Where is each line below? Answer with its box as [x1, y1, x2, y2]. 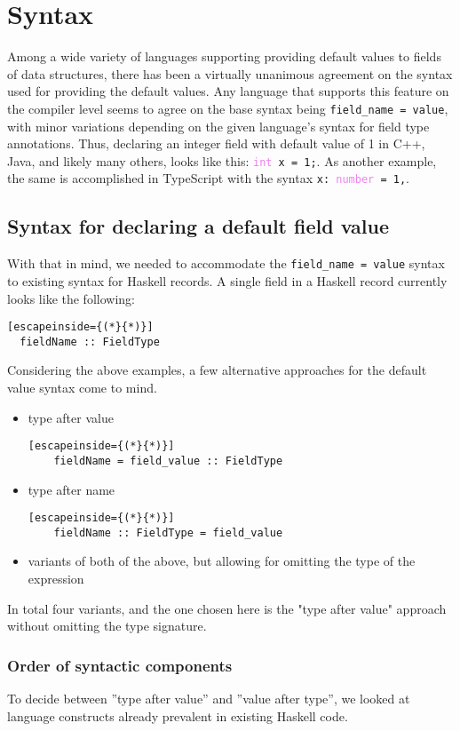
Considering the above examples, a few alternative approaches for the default [7, 361, 427, 379]
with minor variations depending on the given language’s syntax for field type [7, 116, 430, 135]
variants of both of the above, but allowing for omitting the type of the [28, 552, 416, 570]
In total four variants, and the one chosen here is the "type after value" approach [7, 599, 447, 617]
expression [28, 569, 84, 588]
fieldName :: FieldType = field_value [53, 526, 283, 539]
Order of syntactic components [7, 654, 233, 676]
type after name [28, 480, 115, 498]
